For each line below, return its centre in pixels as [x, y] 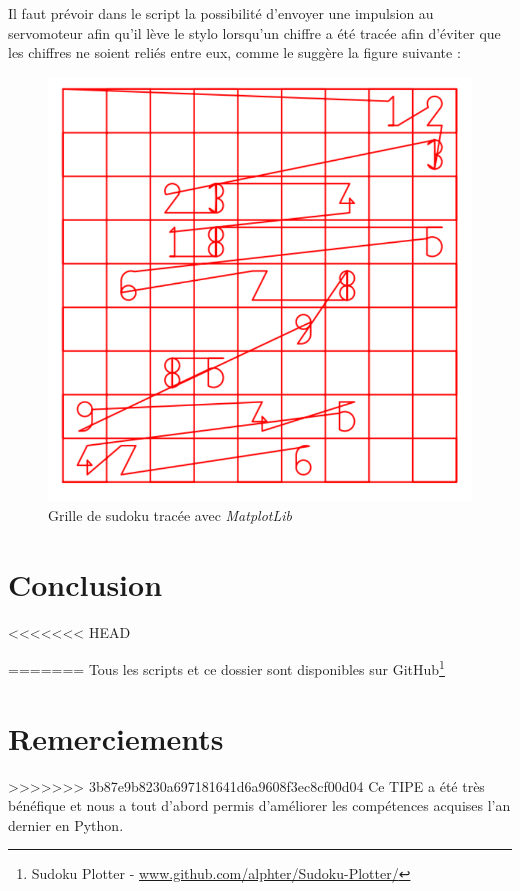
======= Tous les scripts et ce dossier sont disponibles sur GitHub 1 [226, 667]
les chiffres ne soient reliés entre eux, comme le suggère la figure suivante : [234, 52]
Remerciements [116, 737]
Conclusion [85, 583]
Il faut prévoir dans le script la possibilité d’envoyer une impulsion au [221, 13]
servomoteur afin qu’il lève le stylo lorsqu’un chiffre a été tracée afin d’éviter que [254, 32]
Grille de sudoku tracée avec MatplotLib [170, 514]
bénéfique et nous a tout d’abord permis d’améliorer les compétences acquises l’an [259, 805]
